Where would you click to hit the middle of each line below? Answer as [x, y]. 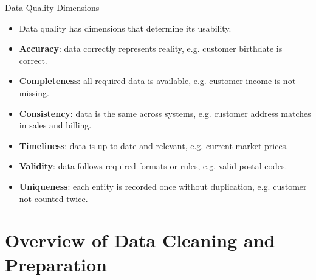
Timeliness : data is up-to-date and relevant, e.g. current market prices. [154, 145]
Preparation [56, 264]
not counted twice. [53, 198]
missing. [34, 92]
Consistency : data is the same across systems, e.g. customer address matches [165, 113]
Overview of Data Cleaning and [140, 240]
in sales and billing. [55, 125]
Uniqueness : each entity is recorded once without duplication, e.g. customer [163, 186]
